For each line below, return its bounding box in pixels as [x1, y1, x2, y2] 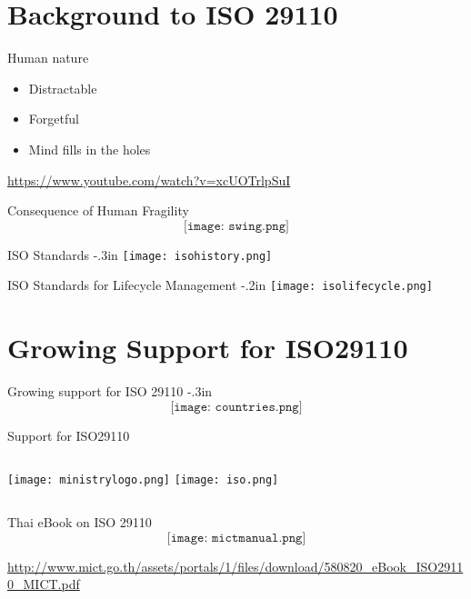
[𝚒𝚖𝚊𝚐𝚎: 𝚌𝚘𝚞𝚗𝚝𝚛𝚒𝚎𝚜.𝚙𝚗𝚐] [170, 400, 303, 414]
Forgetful [28, 109, 79, 128]
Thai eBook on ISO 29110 [7, 512, 152, 531]
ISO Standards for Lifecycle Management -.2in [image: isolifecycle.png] [7, 275, 433, 295]
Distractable [28, 78, 97, 97]
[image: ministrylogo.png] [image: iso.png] [7, 474, 279, 487]
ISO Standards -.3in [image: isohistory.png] [7, 245, 273, 264]
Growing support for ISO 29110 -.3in [7, 382, 213, 401]
